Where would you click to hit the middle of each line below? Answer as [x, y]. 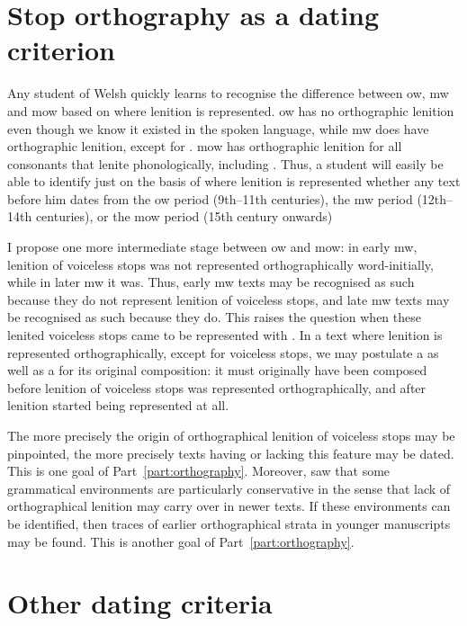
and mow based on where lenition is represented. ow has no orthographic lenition [231, 110]
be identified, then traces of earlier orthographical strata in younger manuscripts [229, 523]
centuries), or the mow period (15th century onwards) [184, 216]
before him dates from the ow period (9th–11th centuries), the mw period [210, 198]
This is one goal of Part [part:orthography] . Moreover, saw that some [199, 471]
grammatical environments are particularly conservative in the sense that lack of [229, 488]
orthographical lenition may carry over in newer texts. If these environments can [229, 506]
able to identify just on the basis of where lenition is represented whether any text [234, 181]
